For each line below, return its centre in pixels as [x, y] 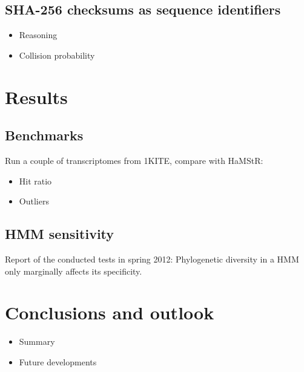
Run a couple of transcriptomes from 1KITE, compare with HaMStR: [134, 160]
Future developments [58, 361]
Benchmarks [44, 135]
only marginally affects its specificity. [74, 271]
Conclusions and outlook [110, 312]
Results [36, 96]
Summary [37, 341]
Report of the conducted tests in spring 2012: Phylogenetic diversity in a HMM [152, 259]
